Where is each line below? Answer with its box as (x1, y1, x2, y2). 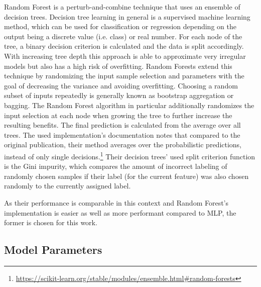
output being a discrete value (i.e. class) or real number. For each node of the (4, 31, 242, 41)
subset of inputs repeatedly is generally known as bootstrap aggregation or (4, 90, 234, 101)
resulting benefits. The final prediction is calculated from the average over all (4, 120, 241, 130)
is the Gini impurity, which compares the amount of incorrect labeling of (4, 161, 227, 171)
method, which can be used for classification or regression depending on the (4, 21, 236, 32)
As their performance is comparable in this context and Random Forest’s (4, 197, 229, 208)
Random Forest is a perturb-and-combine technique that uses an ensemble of (4, 2, 240, 12)
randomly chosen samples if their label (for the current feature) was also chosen (4, 170, 249, 181)
